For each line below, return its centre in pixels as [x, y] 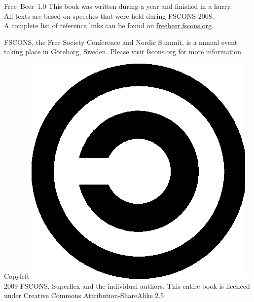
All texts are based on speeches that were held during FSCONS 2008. [109, 16]
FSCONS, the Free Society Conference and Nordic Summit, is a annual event [121, 42]
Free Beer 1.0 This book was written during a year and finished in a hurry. [118, 6]
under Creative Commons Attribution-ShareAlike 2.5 [84, 295]
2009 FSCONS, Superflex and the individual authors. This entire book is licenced [127, 285]
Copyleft [17, 276]
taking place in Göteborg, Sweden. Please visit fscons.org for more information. [124, 52]
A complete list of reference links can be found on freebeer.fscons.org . [109, 25]
